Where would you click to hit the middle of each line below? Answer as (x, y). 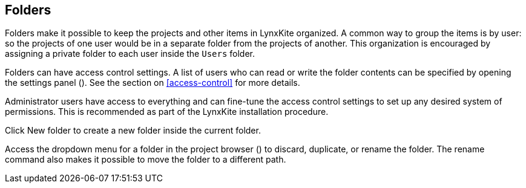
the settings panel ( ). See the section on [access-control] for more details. (153, 83)
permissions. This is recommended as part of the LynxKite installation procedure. (167, 112)
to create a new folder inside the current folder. (167, 131)
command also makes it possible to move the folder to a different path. (146, 160)
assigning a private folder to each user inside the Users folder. (130, 54)
